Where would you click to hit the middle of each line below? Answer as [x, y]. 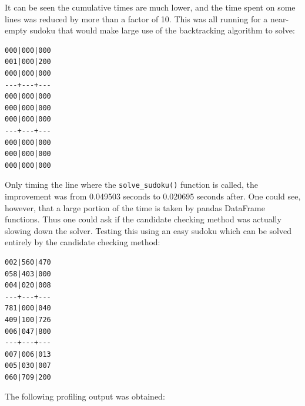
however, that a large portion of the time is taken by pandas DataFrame [135, 207]
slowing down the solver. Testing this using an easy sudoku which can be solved [148, 230]
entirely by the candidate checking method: [83, 242]
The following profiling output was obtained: [85, 396]
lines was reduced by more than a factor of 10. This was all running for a [136, 18]
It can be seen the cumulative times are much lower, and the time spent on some [150, 7]
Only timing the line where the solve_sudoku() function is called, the [131, 185]
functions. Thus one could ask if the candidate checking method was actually [143, 219]
